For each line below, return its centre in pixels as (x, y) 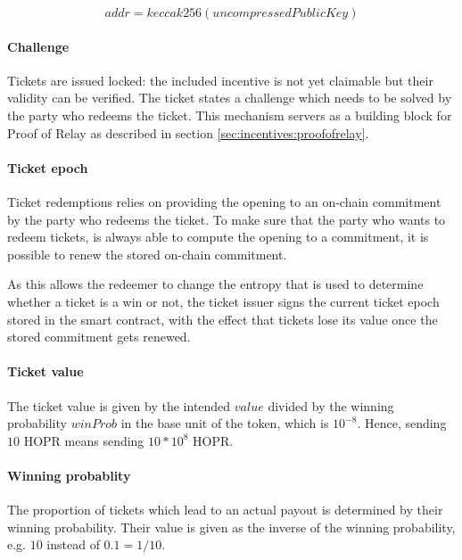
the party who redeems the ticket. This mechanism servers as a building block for (230, 115)
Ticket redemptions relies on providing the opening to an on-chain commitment (224, 201)
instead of (73, 544)
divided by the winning (331, 405)
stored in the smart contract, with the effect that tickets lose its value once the (223, 319)
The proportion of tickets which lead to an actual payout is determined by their (225, 510)
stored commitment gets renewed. (99, 337)
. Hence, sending (402, 423)
